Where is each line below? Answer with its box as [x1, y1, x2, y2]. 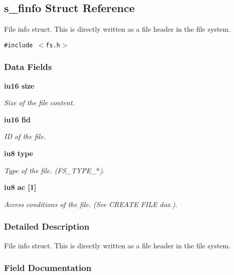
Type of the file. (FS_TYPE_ [4, 165, 96, 175]
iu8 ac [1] [4, 182, 37, 192]
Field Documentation [4, 261, 91, 274]
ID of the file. [4, 131, 46, 142]
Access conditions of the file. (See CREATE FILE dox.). [4, 198, 178, 209]
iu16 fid [4, 114, 31, 124]
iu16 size [4, 80, 35, 91]
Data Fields [4, 60, 52, 73]
